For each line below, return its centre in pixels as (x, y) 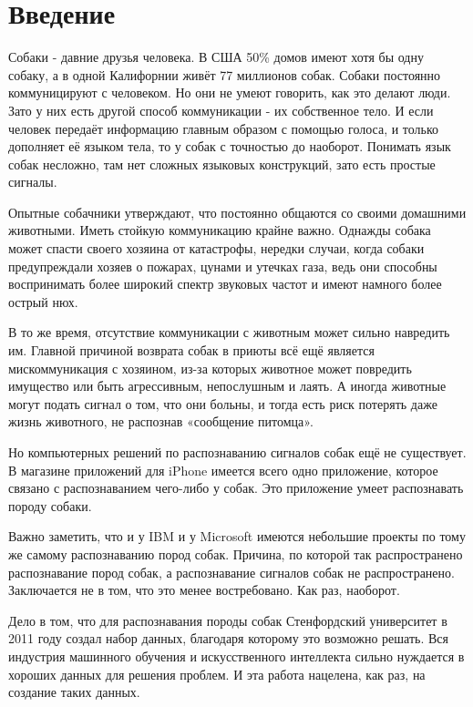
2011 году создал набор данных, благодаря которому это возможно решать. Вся (228, 638)
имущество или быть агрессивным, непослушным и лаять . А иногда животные (227, 386)
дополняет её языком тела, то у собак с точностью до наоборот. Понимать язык (230, 146)
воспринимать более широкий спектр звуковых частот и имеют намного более (225, 284)
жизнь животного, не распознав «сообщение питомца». (161, 421)
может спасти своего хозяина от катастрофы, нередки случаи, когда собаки (216, 248)
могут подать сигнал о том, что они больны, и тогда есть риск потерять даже (223, 403)
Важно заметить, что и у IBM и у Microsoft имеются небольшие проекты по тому (237, 536)
